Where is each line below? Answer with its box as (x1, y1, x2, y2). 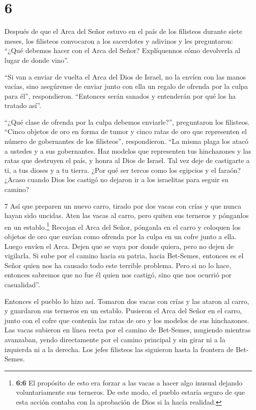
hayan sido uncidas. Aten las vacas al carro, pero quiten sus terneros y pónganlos (4, 210, 249, 220)
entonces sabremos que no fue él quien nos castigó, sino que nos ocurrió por (4, 270, 232, 280)
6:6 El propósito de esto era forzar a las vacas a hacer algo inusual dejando (16, 377, 243, 387)
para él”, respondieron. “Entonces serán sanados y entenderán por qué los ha (4, 90, 236, 101)
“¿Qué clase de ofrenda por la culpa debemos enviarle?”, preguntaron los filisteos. (4, 116, 250, 127)
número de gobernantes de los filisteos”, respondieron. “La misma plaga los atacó (4, 136, 249, 146)
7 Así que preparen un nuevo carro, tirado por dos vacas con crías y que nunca (4, 200, 242, 211)
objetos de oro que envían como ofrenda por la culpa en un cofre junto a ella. (4, 231, 237, 242)
